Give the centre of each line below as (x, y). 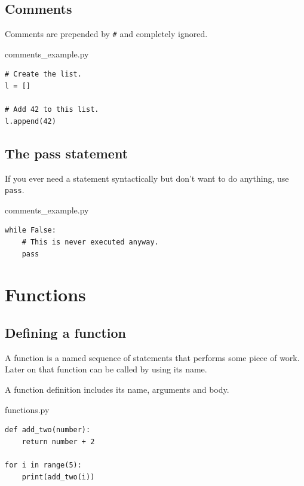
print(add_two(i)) (58, 477)
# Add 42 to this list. (52, 110)
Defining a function (65, 333)
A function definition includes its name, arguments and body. (117, 389)
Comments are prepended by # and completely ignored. (106, 34)
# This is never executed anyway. (90, 242)
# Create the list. (43, 74)
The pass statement (67, 153)
